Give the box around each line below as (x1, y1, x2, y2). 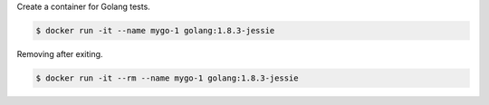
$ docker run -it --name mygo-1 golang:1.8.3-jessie (35, 25, 275, 35)
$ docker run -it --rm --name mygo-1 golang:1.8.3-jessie (35, 72, 299, 83)
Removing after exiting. (16, 48, 103, 59)
